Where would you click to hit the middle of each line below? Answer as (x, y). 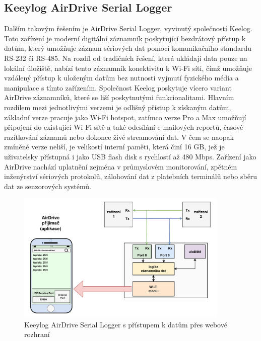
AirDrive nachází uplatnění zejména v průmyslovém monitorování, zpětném (121, 166)
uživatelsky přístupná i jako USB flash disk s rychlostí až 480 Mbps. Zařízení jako (130, 156)
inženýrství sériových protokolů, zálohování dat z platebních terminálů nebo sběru (131, 176)
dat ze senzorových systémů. (48, 186)
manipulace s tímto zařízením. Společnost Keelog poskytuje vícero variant (118, 87)
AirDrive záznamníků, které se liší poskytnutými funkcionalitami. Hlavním (119, 97)
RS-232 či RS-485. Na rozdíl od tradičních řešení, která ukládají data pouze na (126, 58)
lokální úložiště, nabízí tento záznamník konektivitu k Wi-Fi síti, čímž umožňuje (128, 68)
